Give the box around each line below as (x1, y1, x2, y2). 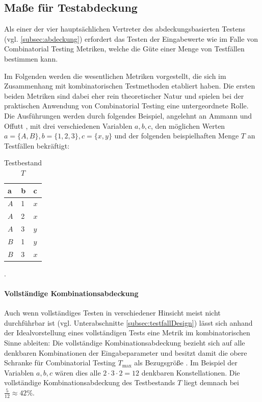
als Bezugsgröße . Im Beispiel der (134, 357, 238, 368)
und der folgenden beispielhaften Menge (114, 130, 239, 141)
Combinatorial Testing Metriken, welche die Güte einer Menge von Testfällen (4, 43, 245, 54)
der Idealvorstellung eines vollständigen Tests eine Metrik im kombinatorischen (4, 327, 250, 338)
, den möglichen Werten (151, 120, 225, 131)
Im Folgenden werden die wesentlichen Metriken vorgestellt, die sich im (4, 70, 226, 81)
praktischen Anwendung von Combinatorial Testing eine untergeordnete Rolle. (4, 100, 249, 111)
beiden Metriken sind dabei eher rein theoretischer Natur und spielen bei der (4, 90, 244, 101)
